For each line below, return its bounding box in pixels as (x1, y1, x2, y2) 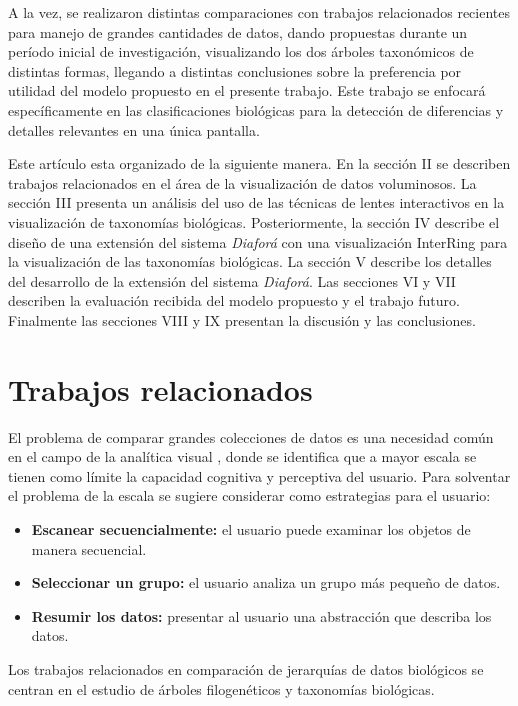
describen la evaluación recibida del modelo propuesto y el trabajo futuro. (8, 290, 460, 311)
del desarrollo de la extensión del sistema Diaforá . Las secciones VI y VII (8, 270, 456, 291)
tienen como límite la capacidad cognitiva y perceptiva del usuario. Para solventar (8, 465, 511, 486)
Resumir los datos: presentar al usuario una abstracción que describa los (31, 605, 492, 626)
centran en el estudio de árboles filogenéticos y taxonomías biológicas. (8, 678, 435, 699)
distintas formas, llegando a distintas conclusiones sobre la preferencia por (8, 60, 462, 81)
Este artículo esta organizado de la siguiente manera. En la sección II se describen (8, 153, 511, 174)
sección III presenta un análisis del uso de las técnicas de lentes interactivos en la (8, 192, 505, 213)
